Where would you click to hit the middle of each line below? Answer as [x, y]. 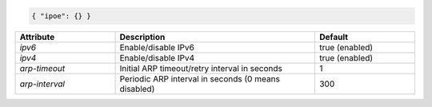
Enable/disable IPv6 [157, 47]
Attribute [37, 37]
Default [333, 37]
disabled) [137, 89]
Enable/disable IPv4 [157, 57]
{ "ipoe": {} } [61, 16]
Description [142, 37]
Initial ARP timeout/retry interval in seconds [201, 68]
